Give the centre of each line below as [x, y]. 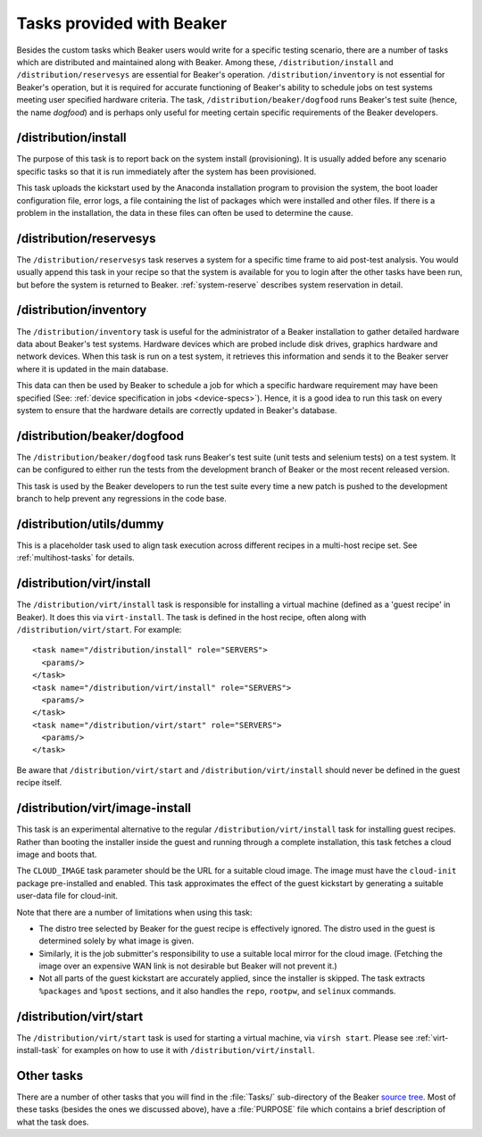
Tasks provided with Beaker [122, 23]
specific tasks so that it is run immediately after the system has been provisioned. [166, 171]
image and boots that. [57, 854]
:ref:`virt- [432, 1037]
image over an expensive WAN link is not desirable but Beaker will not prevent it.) [188, 966]
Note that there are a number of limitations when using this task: [135, 912]
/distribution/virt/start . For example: [99, 629]
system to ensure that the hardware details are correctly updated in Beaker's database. [177, 410]
